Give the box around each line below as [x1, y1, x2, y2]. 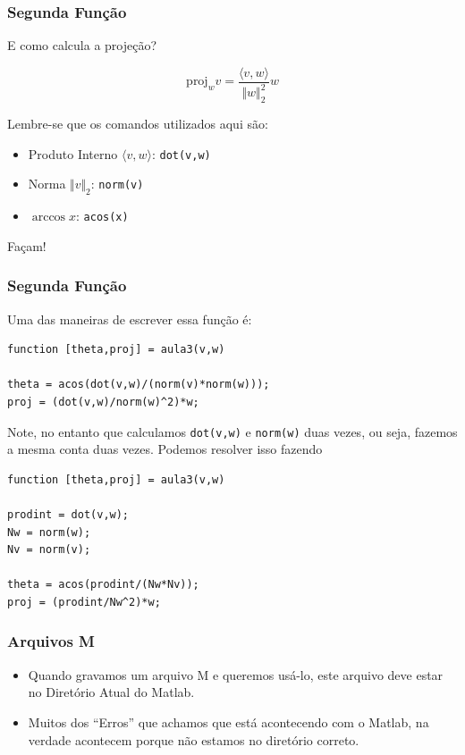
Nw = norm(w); [7, 525, 91, 539]
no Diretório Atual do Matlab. [28, 683, 195, 701]
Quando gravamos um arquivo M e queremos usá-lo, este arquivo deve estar [28, 665, 444, 684]
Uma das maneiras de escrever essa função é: [7, 309, 252, 328]
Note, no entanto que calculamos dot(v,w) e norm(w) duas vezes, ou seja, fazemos [7, 422, 458, 440]
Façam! [7, 236, 46, 255]
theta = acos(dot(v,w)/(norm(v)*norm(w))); [7, 378, 270, 391]
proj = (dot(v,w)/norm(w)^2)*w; [7, 395, 199, 408]
